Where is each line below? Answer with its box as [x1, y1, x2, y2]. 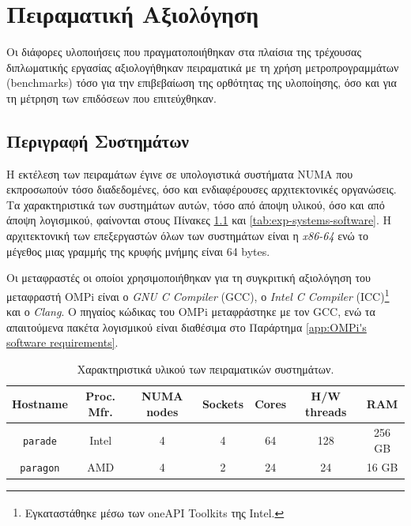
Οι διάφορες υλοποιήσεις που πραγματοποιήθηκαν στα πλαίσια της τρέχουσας [6, 43, 361, 60]
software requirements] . [6, 334, 119, 351]
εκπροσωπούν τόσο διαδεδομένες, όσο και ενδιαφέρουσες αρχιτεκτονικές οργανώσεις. [6, 181, 397, 197]
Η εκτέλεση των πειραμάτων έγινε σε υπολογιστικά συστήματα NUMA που [6, 165, 353, 182]
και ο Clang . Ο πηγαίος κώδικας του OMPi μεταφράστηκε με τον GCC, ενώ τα [6, 303, 375, 320]
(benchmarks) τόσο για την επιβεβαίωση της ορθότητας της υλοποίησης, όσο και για [6, 74, 397, 91]
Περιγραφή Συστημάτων [6, 128, 189, 152]
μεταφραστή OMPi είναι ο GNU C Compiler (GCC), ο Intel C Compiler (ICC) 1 [6, 285, 390, 304]
